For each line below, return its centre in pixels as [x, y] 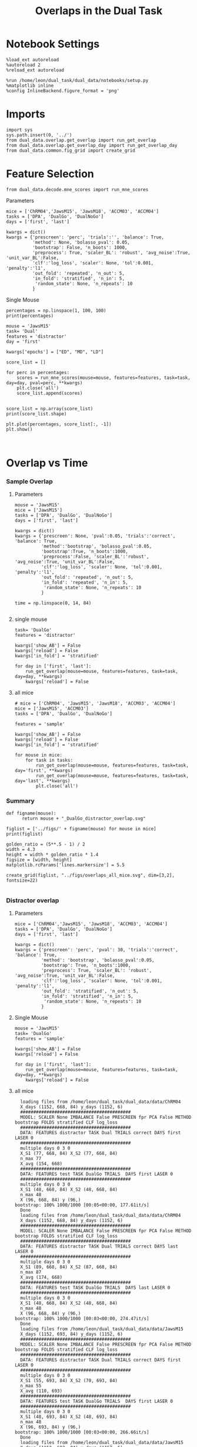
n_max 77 [31, 1158]
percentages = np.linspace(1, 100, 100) [56, 310]
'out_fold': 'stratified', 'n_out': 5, [90, 991]
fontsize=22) [22, 880]
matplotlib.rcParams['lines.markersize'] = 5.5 [66, 865]
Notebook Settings [53, 44]
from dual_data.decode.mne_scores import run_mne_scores [77, 189]
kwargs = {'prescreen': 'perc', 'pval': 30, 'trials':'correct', [96, 950]
